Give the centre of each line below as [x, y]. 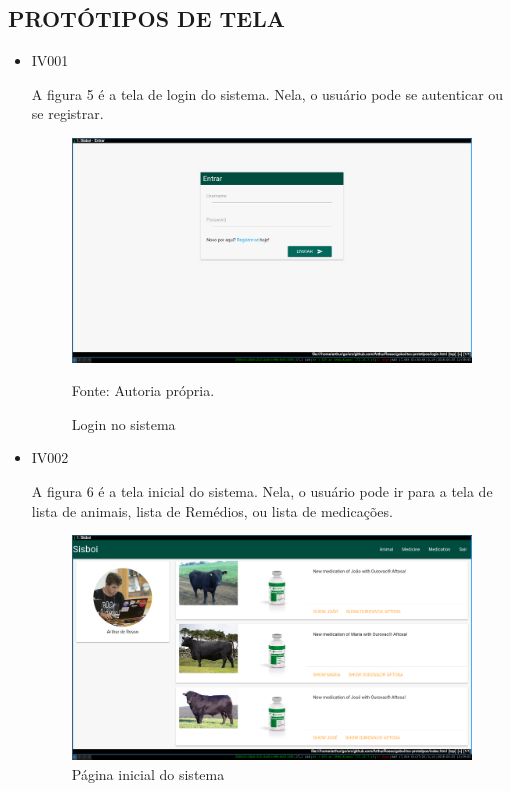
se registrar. [67, 113]
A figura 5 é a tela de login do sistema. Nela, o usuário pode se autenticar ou [267, 93]
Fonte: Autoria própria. [143, 390]
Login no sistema [123, 423]
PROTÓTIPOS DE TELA [147, 18]
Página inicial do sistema [148, 773]
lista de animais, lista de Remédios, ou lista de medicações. [212, 510]
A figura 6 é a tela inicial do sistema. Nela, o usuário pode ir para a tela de [262, 491]
